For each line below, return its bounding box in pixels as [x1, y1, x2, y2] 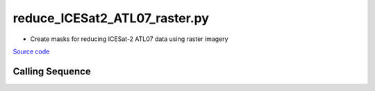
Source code [12, 47, 50, 56]
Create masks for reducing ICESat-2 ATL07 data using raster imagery [30, 35, 228, 43]
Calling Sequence [12, 65, 92, 77]
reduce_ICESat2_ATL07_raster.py [12, 10, 210, 26]
